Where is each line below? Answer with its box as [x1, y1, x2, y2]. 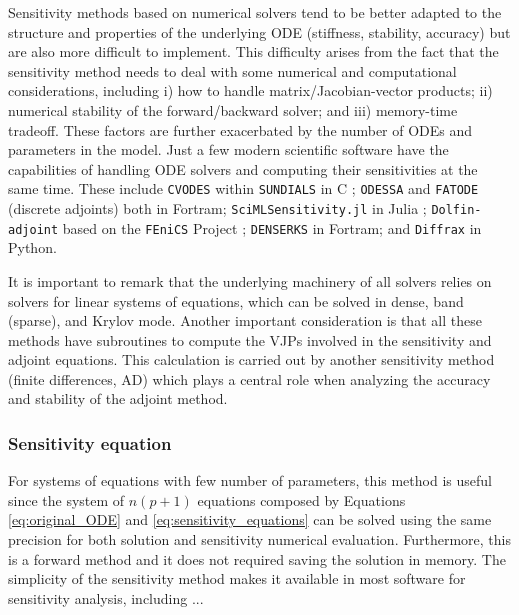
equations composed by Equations [197, 489, 406, 510]
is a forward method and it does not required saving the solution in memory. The [8, 548, 506, 569]
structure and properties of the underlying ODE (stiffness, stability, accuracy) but [8, 21, 511, 42]
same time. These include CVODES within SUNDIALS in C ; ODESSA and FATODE [8, 178, 479, 199]
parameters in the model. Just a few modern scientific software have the [8, 139, 449, 160]
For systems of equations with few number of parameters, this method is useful [8, 470, 492, 491]
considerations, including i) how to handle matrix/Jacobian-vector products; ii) [8, 80, 493, 101]
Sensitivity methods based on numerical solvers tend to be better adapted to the [8, 2, 502, 22]
